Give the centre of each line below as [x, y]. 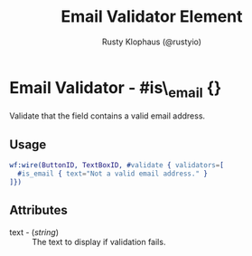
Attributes [38, 210]
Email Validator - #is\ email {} [116, 89]
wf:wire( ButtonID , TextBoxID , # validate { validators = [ [117, 166]
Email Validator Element [152, 17]
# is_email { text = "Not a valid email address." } [112, 174]
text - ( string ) [34, 232]
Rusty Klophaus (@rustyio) [152, 42]
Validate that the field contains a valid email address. [107, 116]
